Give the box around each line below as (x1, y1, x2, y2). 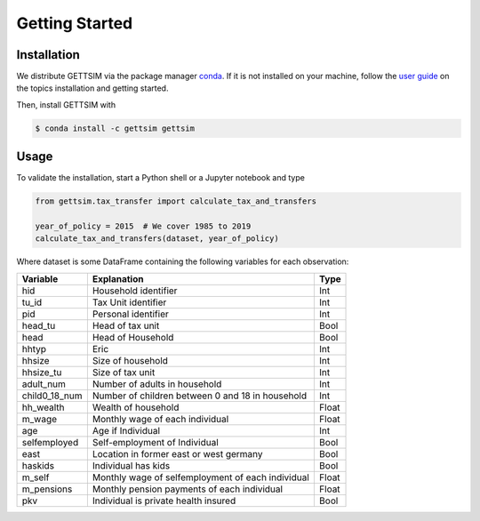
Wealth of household (92, 401, 180, 413)
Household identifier (92, 285, 178, 297)
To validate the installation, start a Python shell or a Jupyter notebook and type (16, 172, 306, 183)
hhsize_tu (21, 365, 62, 378)
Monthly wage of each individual (92, 413, 229, 425)
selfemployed (21, 436, 79, 448)
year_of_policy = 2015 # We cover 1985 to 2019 (35, 221, 252, 231)
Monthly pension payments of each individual (92, 483, 284, 495)
